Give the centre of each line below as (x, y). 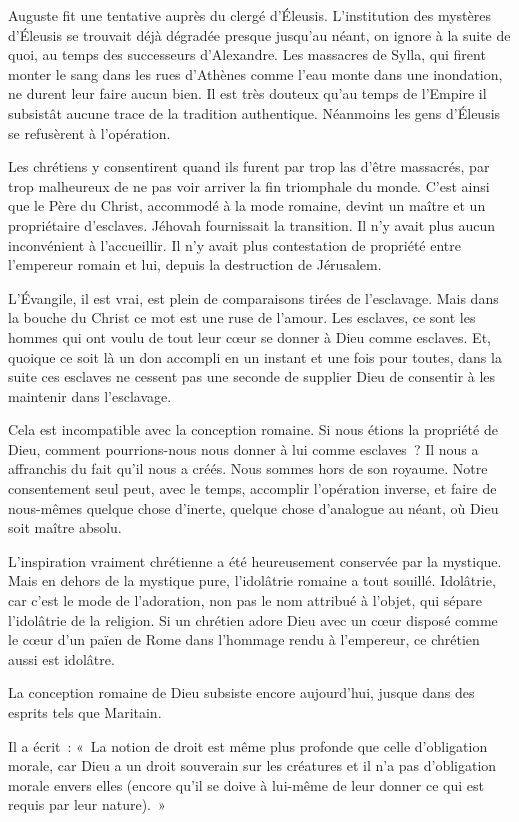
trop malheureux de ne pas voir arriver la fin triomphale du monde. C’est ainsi (249, 185)
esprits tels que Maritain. (85, 712)
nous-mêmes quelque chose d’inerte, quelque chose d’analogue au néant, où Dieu (253, 507)
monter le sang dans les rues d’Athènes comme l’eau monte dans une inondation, (255, 73)
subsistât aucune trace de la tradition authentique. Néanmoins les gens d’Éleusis (254, 112)
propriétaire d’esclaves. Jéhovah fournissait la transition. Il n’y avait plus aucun (252, 224)
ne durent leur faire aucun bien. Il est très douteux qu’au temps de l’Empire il (247, 93)
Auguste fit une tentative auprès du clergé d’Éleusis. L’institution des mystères (249, 15)
